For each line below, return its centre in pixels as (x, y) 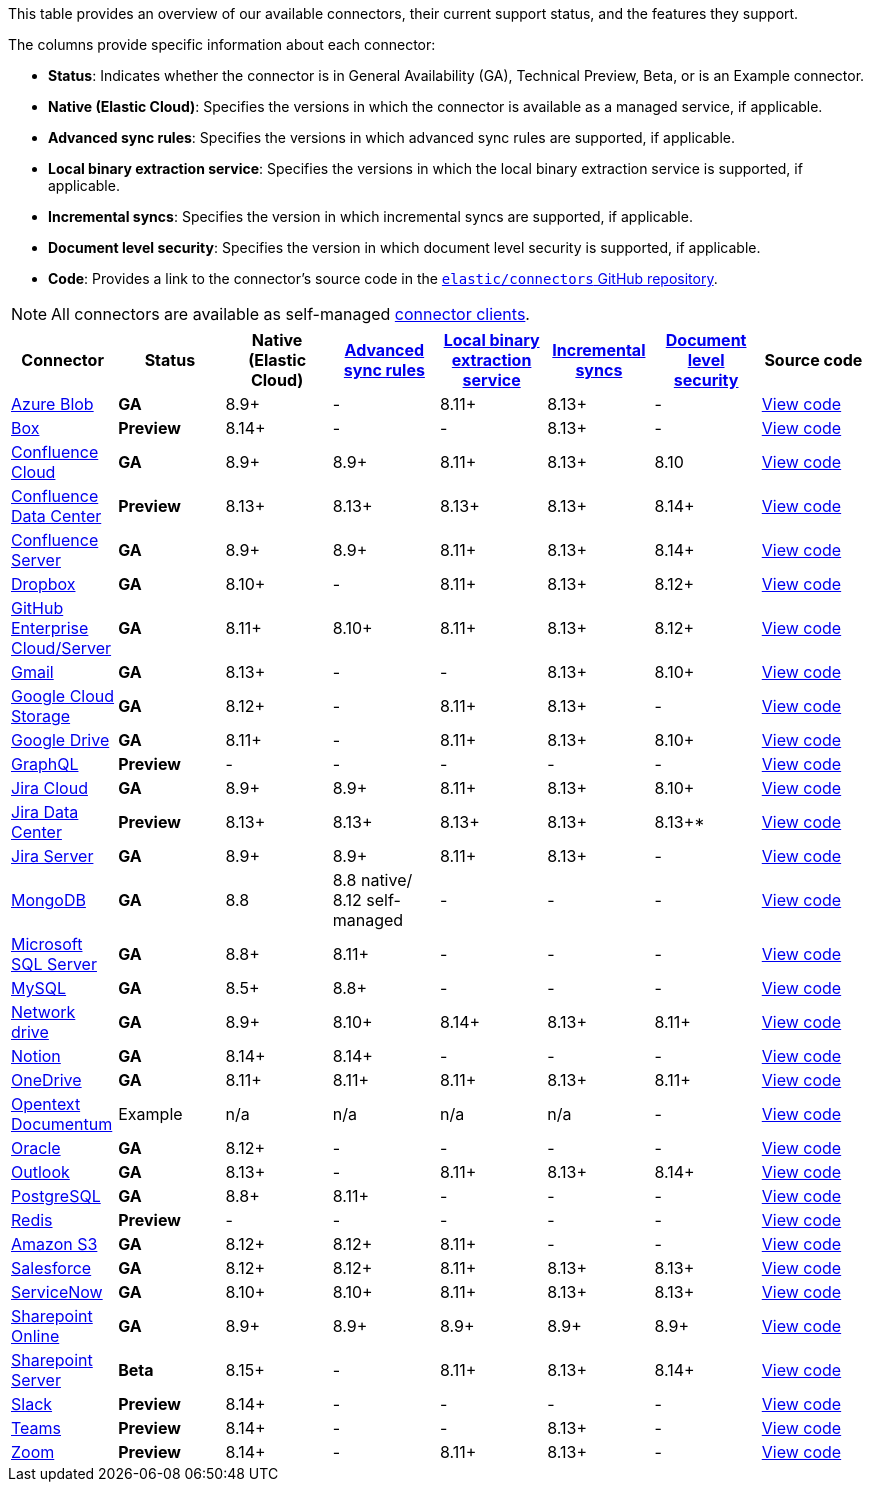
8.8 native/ (372, 880)
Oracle (36, 1148)
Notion (36, 1056)
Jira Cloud (49, 788)
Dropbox (43, 584)
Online (35, 1336)
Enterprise (50, 628)
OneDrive (46, 1080)
